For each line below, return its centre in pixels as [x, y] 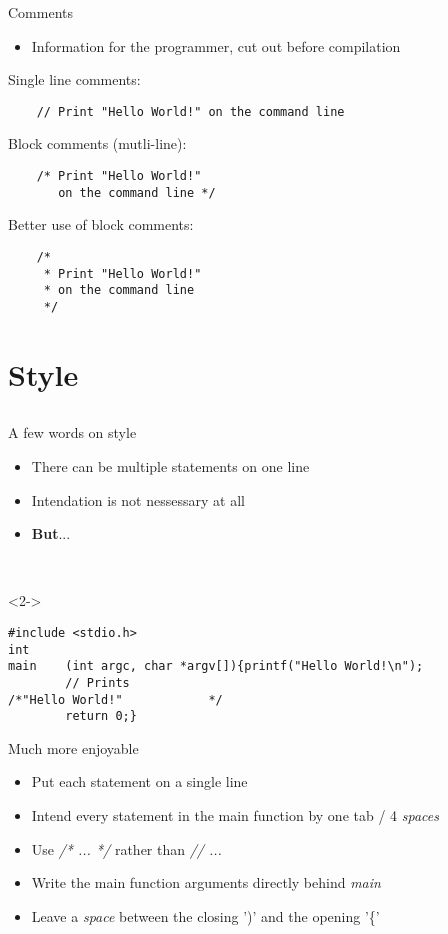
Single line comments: [74, 79]
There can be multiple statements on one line [170, 465]
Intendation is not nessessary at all [138, 499]
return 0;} [101, 716]
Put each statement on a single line [139, 781]
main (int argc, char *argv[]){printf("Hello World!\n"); [216, 666]
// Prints [97, 682]
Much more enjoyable [73, 747]
